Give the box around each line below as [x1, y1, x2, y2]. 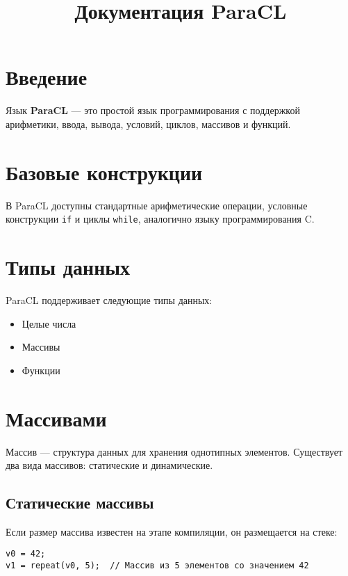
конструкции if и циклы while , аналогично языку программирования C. [6, 211, 315, 226]
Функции [22, 362, 60, 377]
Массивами [6, 403, 107, 432]
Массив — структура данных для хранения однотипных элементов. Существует [6, 444, 343, 458]
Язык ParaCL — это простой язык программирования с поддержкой [6, 103, 300, 118]
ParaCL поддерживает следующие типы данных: [6, 293, 213, 307]
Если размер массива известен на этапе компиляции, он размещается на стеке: [6, 524, 338, 538]
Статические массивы [6, 492, 154, 513]
